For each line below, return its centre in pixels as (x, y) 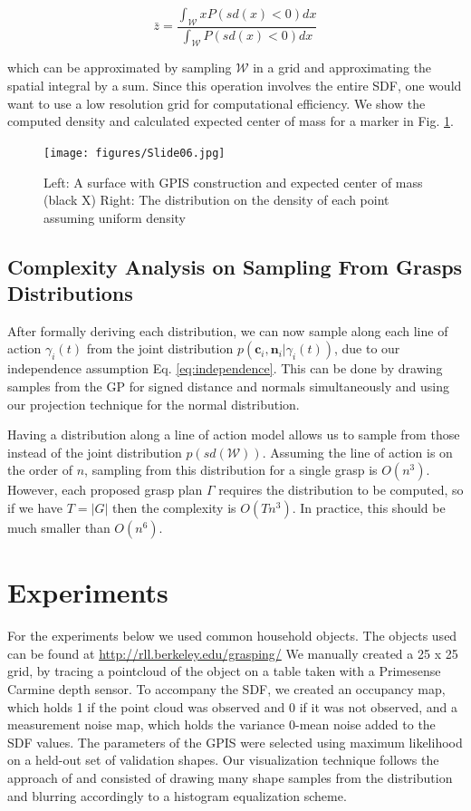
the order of (40, 470)
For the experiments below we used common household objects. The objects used (232, 636)
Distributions (70, 293)
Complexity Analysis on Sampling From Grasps (235, 266)
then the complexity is (174, 508)
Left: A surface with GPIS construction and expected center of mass (233, 182)
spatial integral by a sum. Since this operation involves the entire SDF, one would (235, 86)
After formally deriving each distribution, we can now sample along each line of (228, 330)
